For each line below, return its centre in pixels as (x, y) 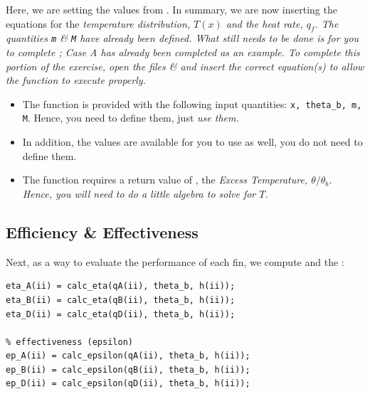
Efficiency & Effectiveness (102, 231)
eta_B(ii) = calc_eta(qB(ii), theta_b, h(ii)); (121, 300)
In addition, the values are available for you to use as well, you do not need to (192, 142)
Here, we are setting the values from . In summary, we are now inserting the (171, 9)
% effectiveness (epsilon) (69, 342)
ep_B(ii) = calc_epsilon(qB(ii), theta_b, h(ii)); (128, 369)
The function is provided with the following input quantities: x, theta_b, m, (192, 103)
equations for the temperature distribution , (98, 23)
